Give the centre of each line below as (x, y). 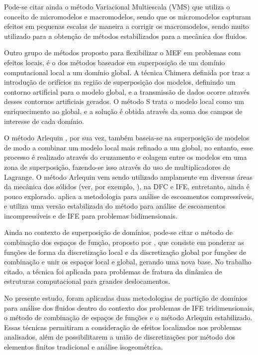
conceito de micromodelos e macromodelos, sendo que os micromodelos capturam (128, 16)
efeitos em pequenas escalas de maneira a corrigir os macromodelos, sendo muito (127, 26)
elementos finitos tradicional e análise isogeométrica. (84, 347)
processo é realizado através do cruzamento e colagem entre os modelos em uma (126, 157)
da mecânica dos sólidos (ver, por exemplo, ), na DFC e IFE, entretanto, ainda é (127, 186)
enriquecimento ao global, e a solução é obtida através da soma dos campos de (123, 111)
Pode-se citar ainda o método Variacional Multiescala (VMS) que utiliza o (117, 6)
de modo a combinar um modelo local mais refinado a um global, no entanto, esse (129, 147)
